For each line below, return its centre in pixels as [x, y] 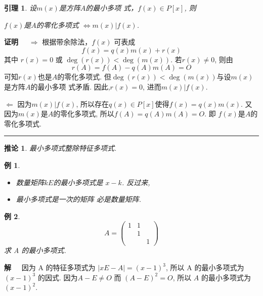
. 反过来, [136, 182]
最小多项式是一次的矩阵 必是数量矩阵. [79, 199]
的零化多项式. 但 [84, 77]
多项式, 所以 [94, 114]
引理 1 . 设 [20, 8]
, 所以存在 [93, 103]
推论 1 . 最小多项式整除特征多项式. [60, 148]
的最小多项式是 [78, 182]
